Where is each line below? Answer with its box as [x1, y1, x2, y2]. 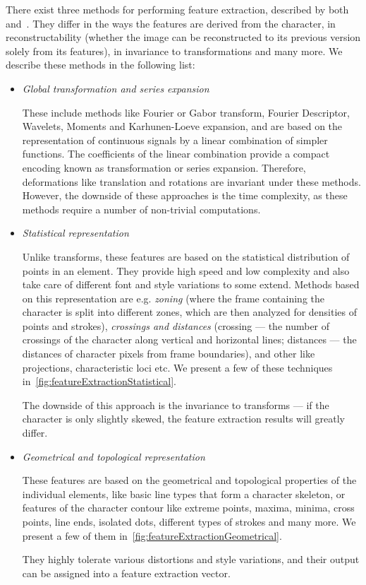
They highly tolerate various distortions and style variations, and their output [22, 552, 360, 567]
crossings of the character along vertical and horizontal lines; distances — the [22, 332, 357, 347]
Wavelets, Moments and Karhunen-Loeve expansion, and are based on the [22, 119, 343, 134]
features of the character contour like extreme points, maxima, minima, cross [22, 500, 355, 515]
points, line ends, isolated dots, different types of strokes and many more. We [22, 514, 356, 528]
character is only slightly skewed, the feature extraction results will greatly [22, 411, 345, 426]
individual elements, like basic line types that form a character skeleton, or [22, 486, 346, 501]
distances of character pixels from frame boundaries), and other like [22, 346, 315, 361]
